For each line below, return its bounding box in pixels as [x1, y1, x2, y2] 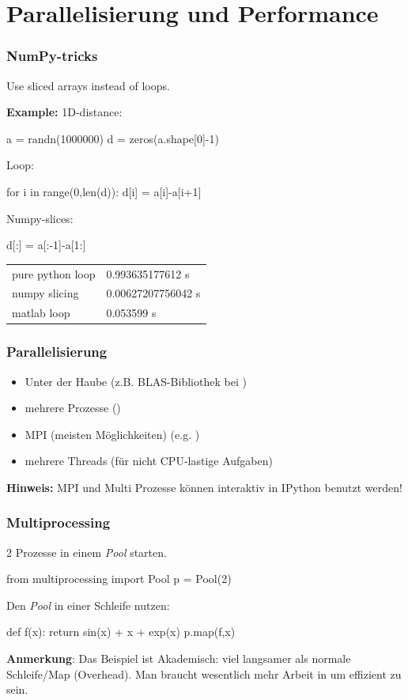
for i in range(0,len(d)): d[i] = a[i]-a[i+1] [6, 183, 202, 199]
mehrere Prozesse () [25, 399, 121, 416]
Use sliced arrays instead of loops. [6, 77, 170, 93]
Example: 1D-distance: [6, 104, 123, 120]
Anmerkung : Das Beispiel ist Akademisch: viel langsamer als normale [6, 650, 351, 667]
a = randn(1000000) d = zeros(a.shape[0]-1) [6, 130, 219, 146]
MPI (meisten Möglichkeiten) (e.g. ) [25, 426, 200, 442]
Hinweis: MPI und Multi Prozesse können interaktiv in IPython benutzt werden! [6, 479, 402, 495]
